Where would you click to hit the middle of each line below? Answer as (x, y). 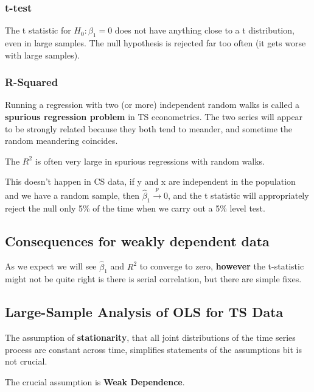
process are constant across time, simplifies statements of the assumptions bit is (153, 349)
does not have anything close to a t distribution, (204, 30)
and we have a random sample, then (72, 195)
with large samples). (43, 55)
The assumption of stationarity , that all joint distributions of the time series (150, 337)
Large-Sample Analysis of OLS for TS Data (144, 312)
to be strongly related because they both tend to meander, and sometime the (149, 128)
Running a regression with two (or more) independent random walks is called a (152, 105)
